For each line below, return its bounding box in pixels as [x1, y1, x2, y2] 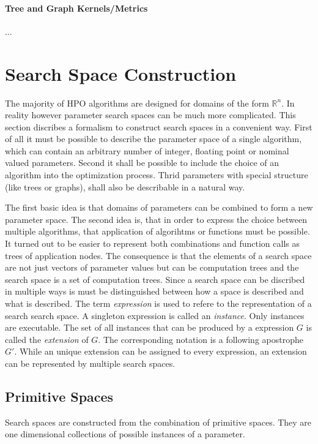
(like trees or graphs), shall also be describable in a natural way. [5, 180, 245, 193]
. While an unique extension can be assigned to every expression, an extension [14, 345, 307, 358]
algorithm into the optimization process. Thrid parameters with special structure [5, 168, 308, 181]
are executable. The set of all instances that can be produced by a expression [5, 321, 294, 334]
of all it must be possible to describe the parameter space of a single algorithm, [5, 132, 302, 145]
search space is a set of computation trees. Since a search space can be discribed [5, 273, 305, 285]
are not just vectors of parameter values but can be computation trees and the [5, 261, 299, 274]
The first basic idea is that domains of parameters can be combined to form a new [5, 201, 313, 214]
